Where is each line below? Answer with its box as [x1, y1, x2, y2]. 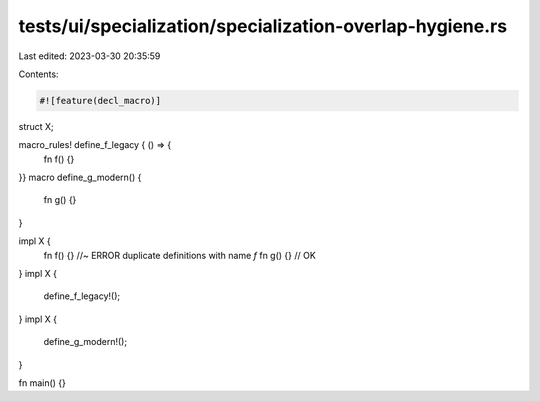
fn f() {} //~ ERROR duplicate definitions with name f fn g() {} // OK [43, 249, 317, 261]
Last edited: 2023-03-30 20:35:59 [18, 50, 161, 62]
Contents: [18, 68, 59, 80]
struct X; [18, 120, 54, 132]
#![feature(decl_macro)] [39, 95, 162, 106]
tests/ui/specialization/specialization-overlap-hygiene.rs [18, 15, 508, 37]
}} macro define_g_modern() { [18, 171, 142, 184]
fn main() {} [18, 376, 67, 389]
